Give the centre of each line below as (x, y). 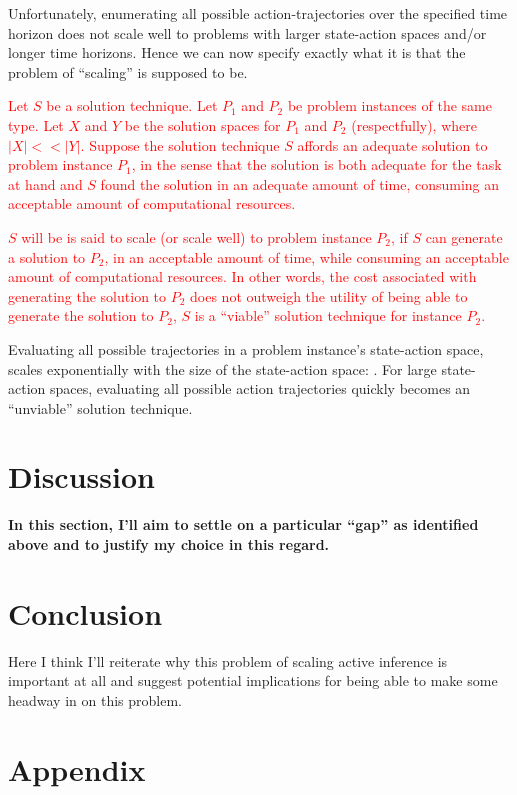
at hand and (45, 183)
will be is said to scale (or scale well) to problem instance (196, 236)
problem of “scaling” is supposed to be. (128, 71)
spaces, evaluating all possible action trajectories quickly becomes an (260, 388)
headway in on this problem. (95, 699)
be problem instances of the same (389, 105)
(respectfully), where (414, 124)
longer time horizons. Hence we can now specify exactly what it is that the (237, 52)
